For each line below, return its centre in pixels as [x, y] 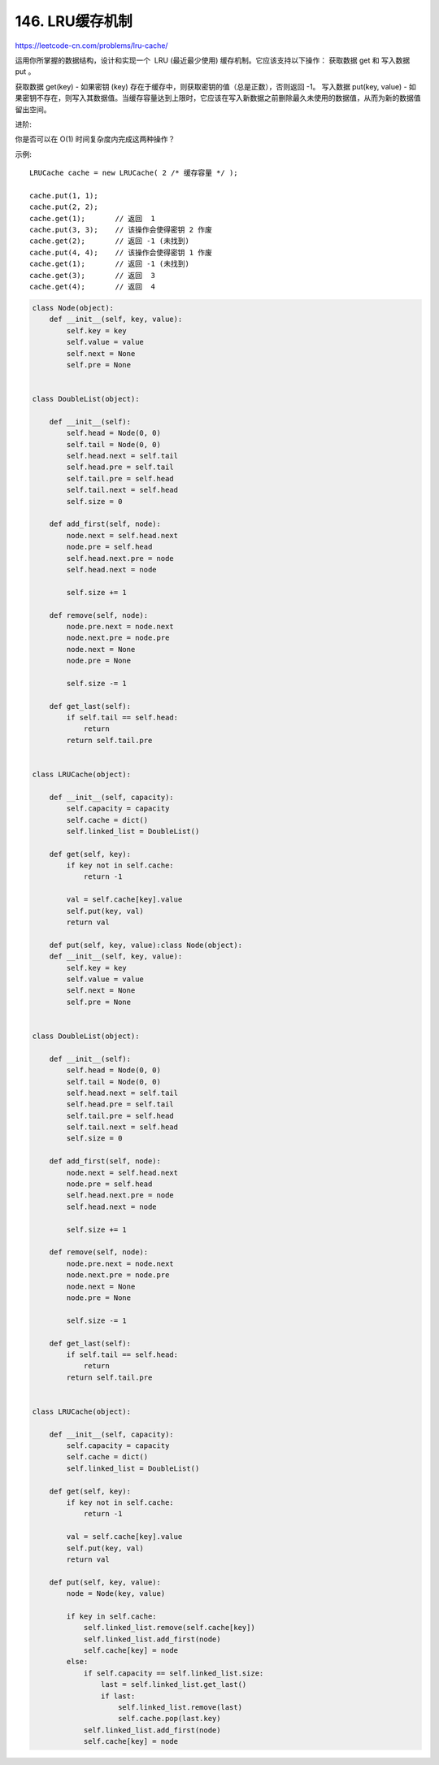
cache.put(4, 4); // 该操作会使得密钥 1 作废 [121, 252]
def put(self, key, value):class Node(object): [146, 945]
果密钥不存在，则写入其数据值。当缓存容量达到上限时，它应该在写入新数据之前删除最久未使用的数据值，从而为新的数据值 [218, 98]
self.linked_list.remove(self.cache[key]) [169, 1628]
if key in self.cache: [112, 1616]
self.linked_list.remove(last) [180, 1707]
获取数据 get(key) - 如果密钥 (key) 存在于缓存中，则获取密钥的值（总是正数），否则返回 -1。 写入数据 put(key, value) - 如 [215, 86]
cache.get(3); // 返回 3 [93, 275]
